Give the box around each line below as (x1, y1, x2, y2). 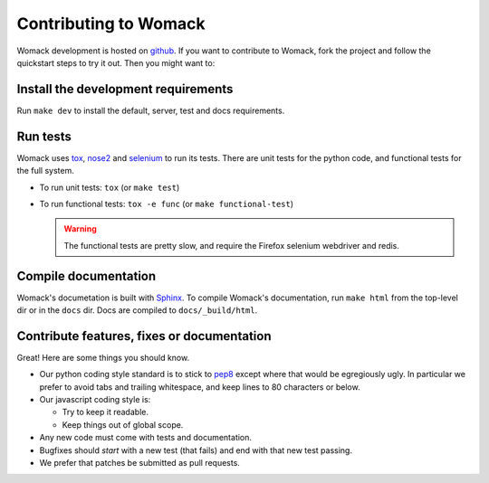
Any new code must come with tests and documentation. (39, 432, 253, 443)
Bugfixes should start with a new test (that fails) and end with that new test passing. (39, 444, 353, 456)
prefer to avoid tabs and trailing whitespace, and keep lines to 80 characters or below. (39, 381, 361, 393)
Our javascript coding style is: (39, 394, 151, 405)
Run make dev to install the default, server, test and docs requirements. (16, 105, 285, 116)
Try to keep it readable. (62, 407, 149, 418)
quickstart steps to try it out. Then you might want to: (16, 57, 216, 68)
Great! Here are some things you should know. (16, 352, 190, 363)
